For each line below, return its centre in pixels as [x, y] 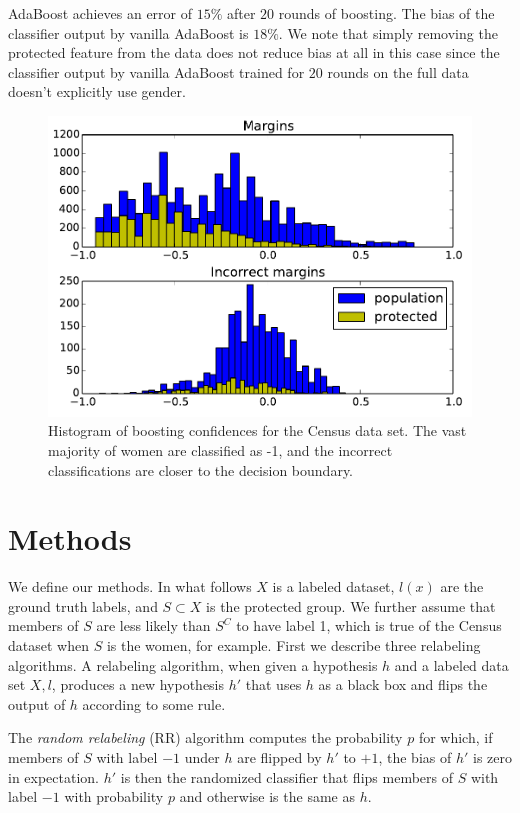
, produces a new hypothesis [138, 684]
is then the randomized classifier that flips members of [286, 776]
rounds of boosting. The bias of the [386, 13]
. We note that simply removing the [388, 32]
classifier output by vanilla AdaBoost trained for [156, 71]
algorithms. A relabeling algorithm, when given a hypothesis [193, 664]
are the [462, 586]
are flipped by [279, 757]
